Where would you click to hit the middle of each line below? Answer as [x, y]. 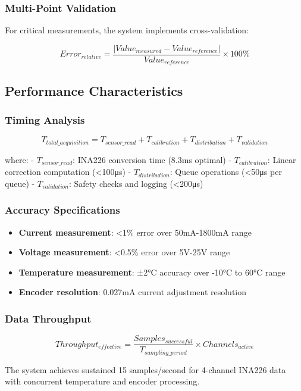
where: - [20, 159]
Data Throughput [48, 318]
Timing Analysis [45, 120]
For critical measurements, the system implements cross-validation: [127, 30]
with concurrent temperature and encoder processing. [102, 381]
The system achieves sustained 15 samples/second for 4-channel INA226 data [145, 369]
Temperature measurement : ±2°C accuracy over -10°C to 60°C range [152, 272]
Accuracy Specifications [62, 210]
